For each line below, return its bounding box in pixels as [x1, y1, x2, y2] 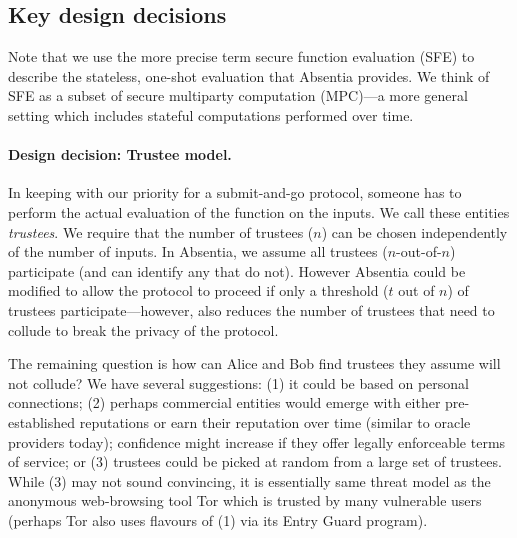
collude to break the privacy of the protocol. [8, 319, 279, 340]
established [8, 411, 76, 432]
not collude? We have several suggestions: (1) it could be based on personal [8, 372, 469, 393]
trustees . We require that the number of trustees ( [8, 221, 314, 242]
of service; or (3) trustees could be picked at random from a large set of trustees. [8, 451, 502, 472]
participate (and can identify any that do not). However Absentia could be [8, 260, 466, 281]
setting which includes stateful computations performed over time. [8, 104, 414, 125]
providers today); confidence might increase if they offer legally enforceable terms [8, 431, 506, 452]
